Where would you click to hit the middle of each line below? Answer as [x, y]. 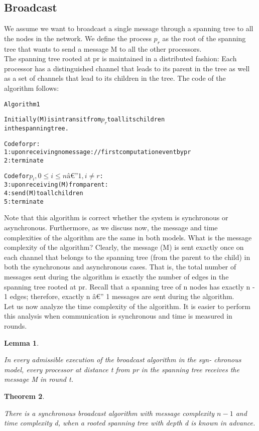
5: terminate [24, 201]
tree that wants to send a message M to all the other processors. [103, 48]
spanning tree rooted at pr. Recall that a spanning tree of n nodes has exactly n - [129, 286]
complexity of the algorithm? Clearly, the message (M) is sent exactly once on [124, 247]
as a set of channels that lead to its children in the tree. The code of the [115, 78]
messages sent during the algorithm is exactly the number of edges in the [116, 276]
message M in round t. [39, 379]
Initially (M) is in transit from [53, 120]
